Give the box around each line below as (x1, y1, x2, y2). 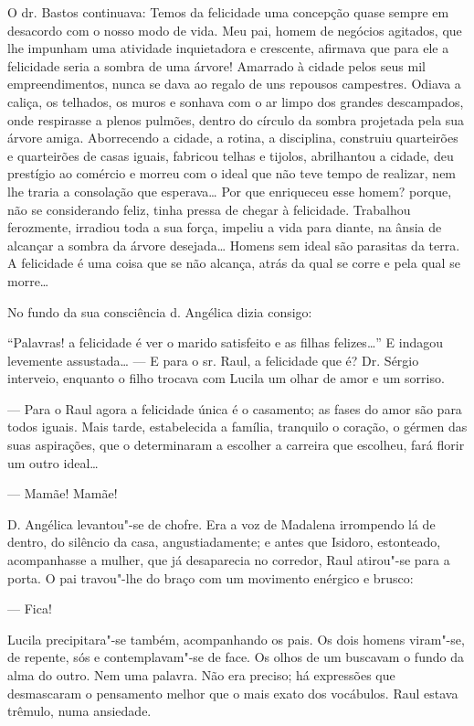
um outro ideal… (7, 453, 99, 472)
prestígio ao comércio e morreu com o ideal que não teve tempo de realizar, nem (7, 164, 457, 183)
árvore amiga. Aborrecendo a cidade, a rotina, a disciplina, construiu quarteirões (7, 128, 458, 147)
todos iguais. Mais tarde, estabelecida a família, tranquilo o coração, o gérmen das (7, 417, 468, 436)
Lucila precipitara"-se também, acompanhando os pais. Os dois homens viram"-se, (7, 629, 465, 648)
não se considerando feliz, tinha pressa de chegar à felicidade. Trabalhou (7, 199, 411, 219)
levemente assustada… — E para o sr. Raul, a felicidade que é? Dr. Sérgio (7, 350, 419, 369)
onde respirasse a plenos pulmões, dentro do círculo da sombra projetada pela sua (7, 110, 465, 129)
